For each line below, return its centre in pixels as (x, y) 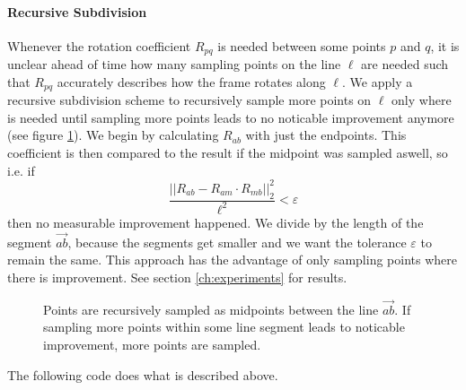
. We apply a (378, 81)
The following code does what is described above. (143, 374)
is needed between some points (302, 45)
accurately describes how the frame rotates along (191, 81)
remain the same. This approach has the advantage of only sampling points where (232, 260)
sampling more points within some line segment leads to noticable (224, 327)
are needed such (405, 64)
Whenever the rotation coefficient (99, 45)
